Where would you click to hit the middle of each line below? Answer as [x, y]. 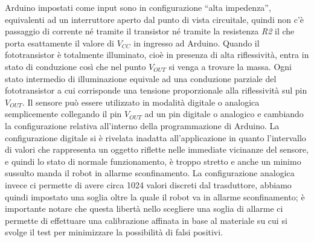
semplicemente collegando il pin [63, 114]
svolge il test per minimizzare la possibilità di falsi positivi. [114, 232]
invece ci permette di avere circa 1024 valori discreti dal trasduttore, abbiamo [148, 184]
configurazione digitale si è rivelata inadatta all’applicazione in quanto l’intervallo [155, 137]
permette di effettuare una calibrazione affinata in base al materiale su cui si [146, 220]
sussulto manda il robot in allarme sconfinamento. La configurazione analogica [150, 173]
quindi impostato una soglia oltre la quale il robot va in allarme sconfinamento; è [155, 196]
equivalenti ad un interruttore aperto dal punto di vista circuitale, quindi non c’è [155, 19]
